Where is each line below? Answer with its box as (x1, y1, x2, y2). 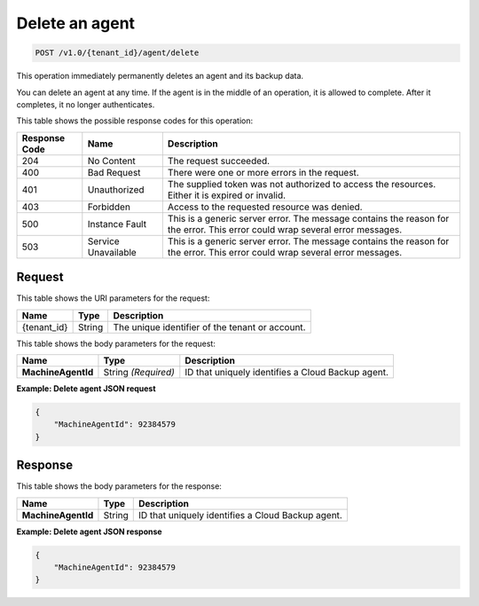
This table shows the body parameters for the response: (16, 481, 222, 492)
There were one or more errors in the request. (167, 166, 359, 178)
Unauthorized (87, 183, 145, 195)
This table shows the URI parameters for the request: (16, 293, 210, 303)
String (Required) (103, 366, 175, 378)
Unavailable (87, 246, 137, 258)
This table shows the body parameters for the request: (16, 338, 216, 349)
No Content (87, 154, 137, 167)
